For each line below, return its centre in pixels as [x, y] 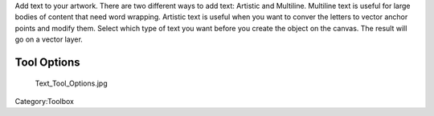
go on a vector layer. [49, 39]
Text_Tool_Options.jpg [71, 83]
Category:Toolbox [45, 101]
